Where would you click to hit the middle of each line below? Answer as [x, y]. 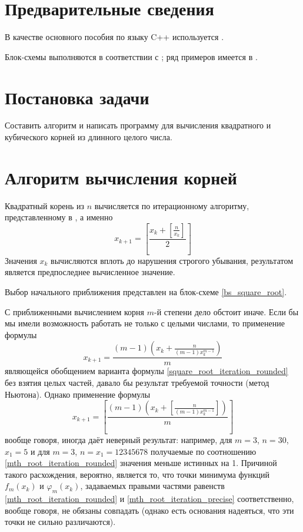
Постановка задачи [77, 97]
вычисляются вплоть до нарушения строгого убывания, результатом [172, 260]
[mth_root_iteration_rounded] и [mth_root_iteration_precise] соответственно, [149, 499]
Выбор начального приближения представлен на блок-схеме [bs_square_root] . [146, 292]
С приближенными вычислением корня [75, 311]
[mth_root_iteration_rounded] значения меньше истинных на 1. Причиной [141, 463]
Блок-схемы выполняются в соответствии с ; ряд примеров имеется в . [131, 56]
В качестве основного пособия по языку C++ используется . [114, 37]
